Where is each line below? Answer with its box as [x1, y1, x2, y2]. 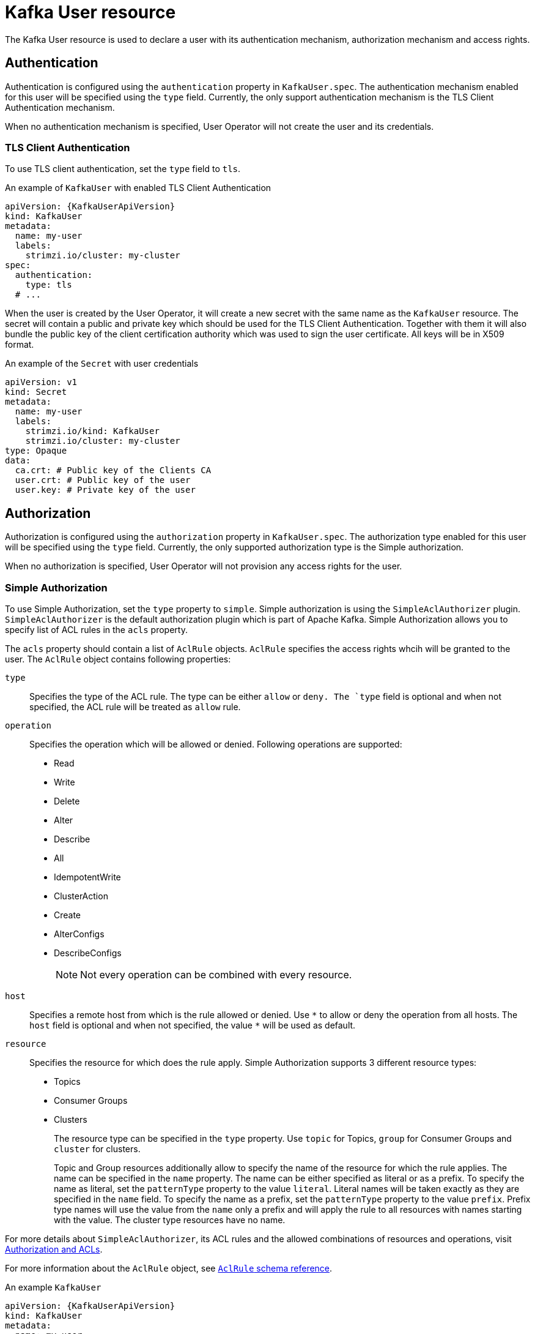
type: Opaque [5, 446, 67, 456]
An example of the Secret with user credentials [5, 358, 199, 369]
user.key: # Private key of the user [15, 485, 196, 495]
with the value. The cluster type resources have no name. [54, 1214, 286, 1225]
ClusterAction [54, 890, 108, 901]
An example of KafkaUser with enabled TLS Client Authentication [5, 182, 271, 193]
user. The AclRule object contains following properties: [5, 653, 231, 664]
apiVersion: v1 [5, 377, 78, 388]
